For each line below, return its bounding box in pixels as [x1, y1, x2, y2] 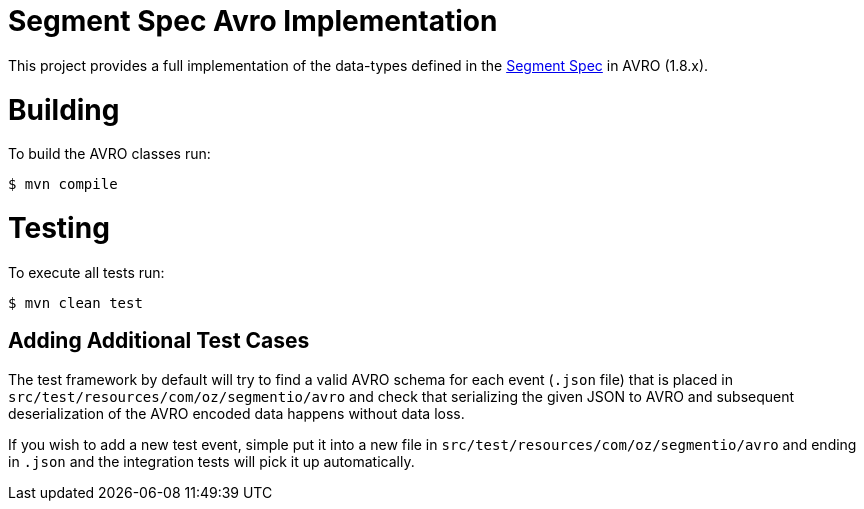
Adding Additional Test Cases [8, 328, 310, 354]
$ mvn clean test [8, 294, 143, 311]
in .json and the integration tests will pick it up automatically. [8, 452, 415, 470]
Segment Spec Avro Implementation [8, 4, 498, 38]
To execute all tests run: [8, 263, 165, 281]
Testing [8, 211, 110, 245]
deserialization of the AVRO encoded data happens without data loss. [8, 404, 465, 422]
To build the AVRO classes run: [8, 145, 211, 163]
